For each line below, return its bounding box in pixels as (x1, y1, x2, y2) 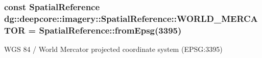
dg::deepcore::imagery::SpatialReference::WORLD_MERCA (4, 12, 258, 24)
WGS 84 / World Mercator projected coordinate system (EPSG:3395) (4, 44, 223, 54)
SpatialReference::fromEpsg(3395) (39, 23, 182, 36)
